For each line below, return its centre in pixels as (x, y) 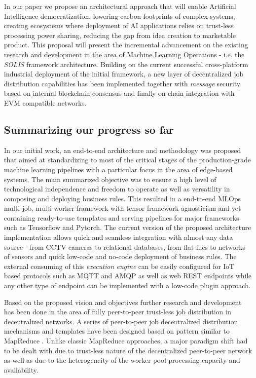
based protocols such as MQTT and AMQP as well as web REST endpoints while (128, 276)
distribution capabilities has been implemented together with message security (122, 83)
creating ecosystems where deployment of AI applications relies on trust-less (119, 25)
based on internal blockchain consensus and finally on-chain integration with (119, 93)
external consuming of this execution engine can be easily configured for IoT (119, 266)
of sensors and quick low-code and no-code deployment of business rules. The (120, 256)
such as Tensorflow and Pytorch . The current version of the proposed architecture (128, 227)
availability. (21, 369)
